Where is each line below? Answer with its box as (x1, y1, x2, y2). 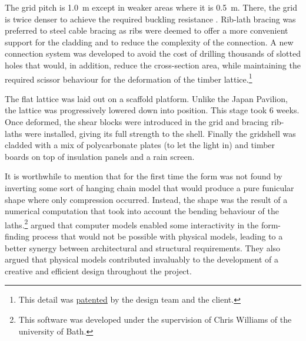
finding (5, 230, 30, 242)
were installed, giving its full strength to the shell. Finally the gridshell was (25, 127, 296, 139)
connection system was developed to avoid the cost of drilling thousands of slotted (5, 47, 301, 60)
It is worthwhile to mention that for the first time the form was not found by (5, 170, 282, 182)
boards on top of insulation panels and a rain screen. (5, 150, 195, 162)
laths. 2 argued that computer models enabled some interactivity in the (5, 217, 259, 231)
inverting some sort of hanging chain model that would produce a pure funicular (5, 181, 294, 194)
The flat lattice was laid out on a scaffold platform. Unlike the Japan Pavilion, (5, 92, 288, 104)
